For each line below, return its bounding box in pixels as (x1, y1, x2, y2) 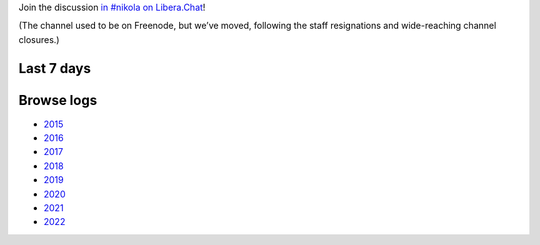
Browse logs (18, 91, 98, 109)
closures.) (18, 33, 60, 45)
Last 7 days (18, 60, 92, 77)
